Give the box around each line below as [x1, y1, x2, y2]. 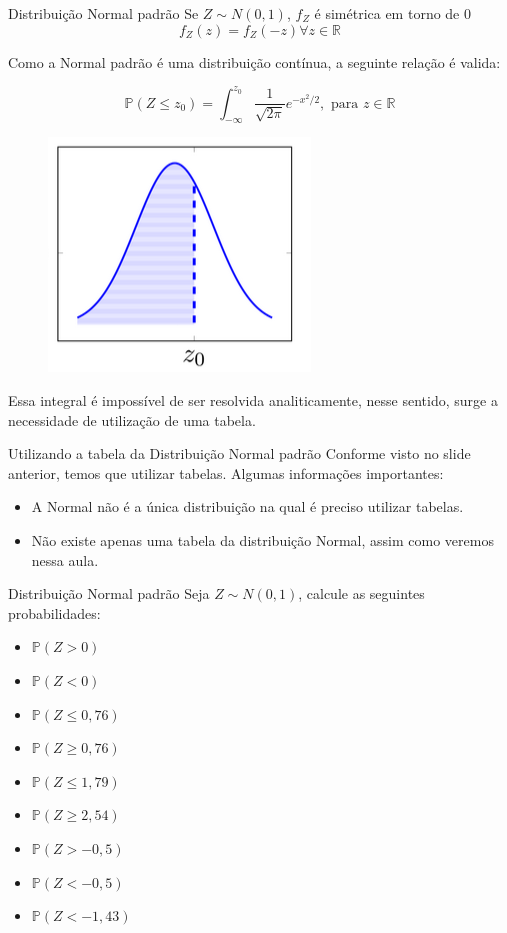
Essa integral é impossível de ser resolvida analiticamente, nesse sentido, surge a [8, 390, 498, 411]
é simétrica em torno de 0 [314, 3, 471, 23]
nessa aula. [31, 549, 99, 570]
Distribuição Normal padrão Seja [8, 583, 210, 604]
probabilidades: [8, 602, 101, 623]
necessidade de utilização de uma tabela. [8, 409, 256, 430]
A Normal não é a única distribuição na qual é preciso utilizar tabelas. [31, 496, 464, 517]
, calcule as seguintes [298, 583, 425, 604]
